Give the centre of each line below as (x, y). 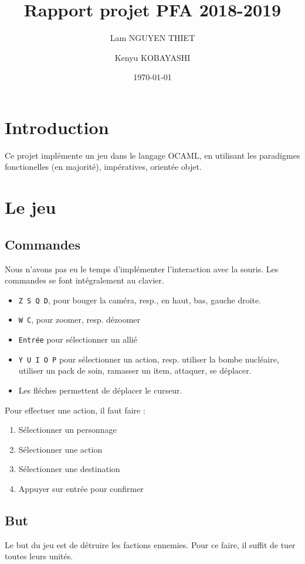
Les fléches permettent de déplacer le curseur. (100, 390)
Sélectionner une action (60, 449)
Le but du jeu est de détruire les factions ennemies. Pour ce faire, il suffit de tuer (150, 544)
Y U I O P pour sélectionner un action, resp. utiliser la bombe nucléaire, (149, 359)
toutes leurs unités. (39, 556)
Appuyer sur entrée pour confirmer (81, 488)
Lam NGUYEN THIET (152, 38)
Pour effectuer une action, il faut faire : (75, 410)
